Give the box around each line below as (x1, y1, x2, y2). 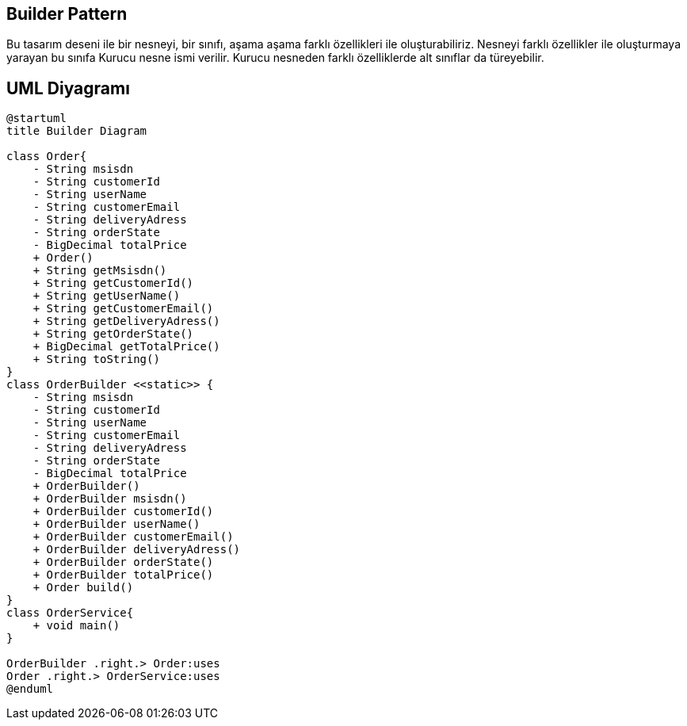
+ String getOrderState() (32, 327, 194, 341)
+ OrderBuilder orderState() (32, 556, 214, 569)
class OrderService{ (6, 606, 134, 620)
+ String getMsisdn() (32, 264, 167, 277)
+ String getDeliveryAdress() (32, 315, 220, 328)
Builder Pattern (6, 4, 128, 24)
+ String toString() (32, 353, 160, 366)
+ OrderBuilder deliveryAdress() (32, 543, 241, 556)
